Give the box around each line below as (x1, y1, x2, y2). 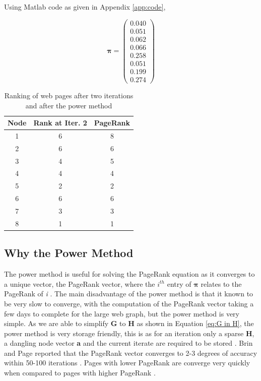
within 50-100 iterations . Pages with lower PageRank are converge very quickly (4, 357, 250, 368)
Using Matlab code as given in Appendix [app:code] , (4, 2, 166, 12)
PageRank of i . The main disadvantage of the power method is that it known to (4, 288, 253, 299)
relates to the (201, 278, 242, 289)
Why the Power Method (4, 245, 134, 261)
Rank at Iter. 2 (33, 117, 87, 128)
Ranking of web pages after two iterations (4, 90, 134, 100)
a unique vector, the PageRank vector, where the (4, 278, 155, 289)
